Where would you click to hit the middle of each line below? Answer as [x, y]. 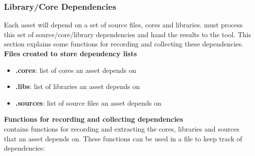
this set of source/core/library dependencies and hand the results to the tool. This [127, 34]
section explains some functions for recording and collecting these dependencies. [124, 44]
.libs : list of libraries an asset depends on [77, 86]
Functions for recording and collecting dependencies [94, 119]
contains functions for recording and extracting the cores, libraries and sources [122, 128]
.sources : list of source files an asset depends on [88, 102]
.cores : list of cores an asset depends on [76, 70]
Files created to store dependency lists [71, 53]
